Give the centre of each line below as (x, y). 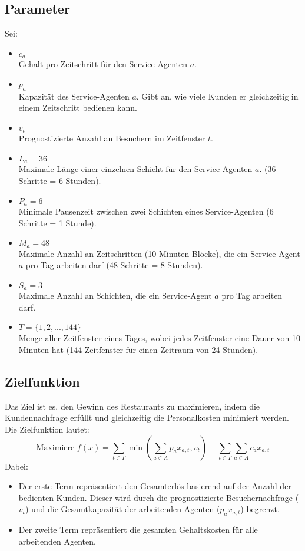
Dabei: (16, 466)
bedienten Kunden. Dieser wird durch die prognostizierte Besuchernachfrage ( (159, 497)
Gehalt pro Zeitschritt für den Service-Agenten (103, 64)
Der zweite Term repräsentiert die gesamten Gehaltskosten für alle (138, 529)
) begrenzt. (260, 509)
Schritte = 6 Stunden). (60, 180)
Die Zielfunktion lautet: (47, 429)
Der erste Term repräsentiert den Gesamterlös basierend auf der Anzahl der (155, 486)
